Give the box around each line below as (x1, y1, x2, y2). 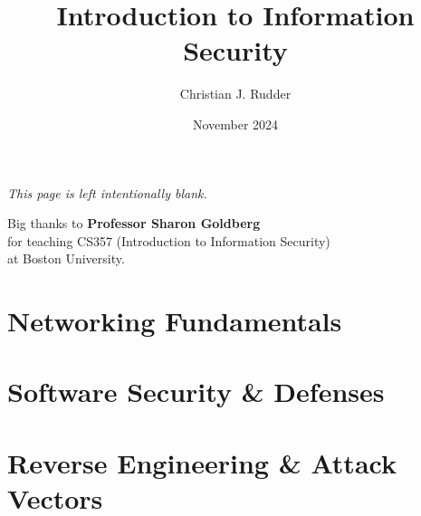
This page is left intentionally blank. (7, 183, 207, 202)
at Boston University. (7, 249, 125, 268)
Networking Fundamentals (7, 302, 342, 339)
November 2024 (192, 114, 279, 133)
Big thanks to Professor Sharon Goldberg (7, 214, 261, 233)
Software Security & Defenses (7, 373, 385, 410)
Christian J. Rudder (179, 84, 292, 103)
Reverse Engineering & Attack (7, 444, 397, 481)
